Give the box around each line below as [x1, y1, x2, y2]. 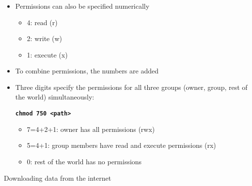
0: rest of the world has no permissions [27, 157, 142, 166]
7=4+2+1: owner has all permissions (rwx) [27, 124, 155, 134]
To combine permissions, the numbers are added [15, 66, 158, 76]
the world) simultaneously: [15, 91, 94, 101]
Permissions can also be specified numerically [15, 1, 150, 11]
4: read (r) [27, 17, 58, 27]
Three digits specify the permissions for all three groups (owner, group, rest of [15, 82, 248, 92]
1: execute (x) [27, 49, 68, 59]
